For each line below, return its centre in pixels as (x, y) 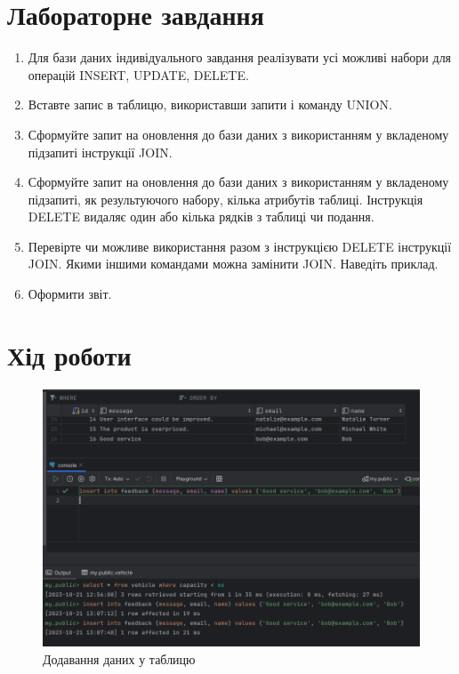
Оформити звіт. (70, 294)
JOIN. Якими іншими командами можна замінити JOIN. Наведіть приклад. (233, 264)
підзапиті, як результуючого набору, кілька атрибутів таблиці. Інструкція (225, 199)
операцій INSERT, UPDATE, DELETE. (138, 74)
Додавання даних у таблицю (119, 658)
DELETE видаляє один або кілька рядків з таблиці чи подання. (201, 217)
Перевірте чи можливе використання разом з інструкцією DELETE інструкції (240, 246)
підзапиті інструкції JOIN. (100, 152)
